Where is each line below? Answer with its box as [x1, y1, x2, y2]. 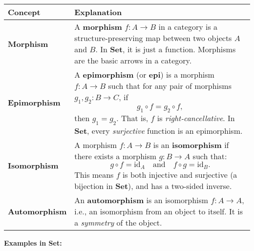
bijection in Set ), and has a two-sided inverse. [74, 180, 232, 191]
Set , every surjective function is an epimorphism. [74, 125, 243, 136]
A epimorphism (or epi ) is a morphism [74, 69, 214, 80]
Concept [8, 6, 41, 18]
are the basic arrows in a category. [74, 55, 192, 66]
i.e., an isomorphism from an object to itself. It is [74, 205, 243, 217]
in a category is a [158, 21, 218, 32]
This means [74, 168, 114, 180]
